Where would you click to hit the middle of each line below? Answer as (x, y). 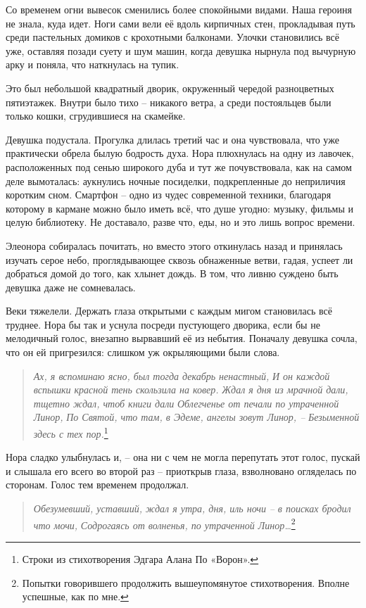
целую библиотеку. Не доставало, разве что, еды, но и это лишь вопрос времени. (181, 222)
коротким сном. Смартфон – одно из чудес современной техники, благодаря (169, 195)
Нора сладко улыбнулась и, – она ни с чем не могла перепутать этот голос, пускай (183, 457)
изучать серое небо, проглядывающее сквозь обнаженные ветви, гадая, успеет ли (179, 259)
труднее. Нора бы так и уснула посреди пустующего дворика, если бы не (163, 324)
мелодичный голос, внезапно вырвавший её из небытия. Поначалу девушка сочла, (182, 338)
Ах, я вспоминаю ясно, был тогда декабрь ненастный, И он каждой (182, 375)
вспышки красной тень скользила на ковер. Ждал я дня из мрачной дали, (191, 389)
